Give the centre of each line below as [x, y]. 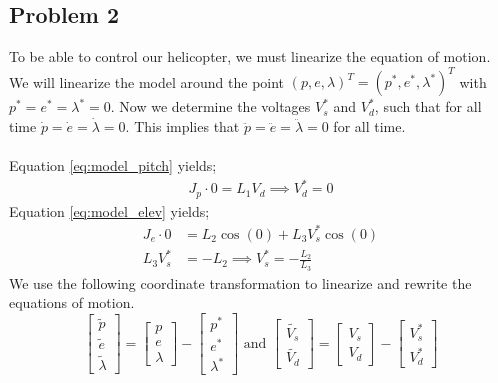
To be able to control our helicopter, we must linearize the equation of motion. [250, 56]
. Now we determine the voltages [210, 106]
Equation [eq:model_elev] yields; [109, 210]
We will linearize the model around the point [147, 81]
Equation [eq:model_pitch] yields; [113, 165]
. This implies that [182, 125]
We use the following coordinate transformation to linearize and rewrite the [240, 282]
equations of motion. [72, 302]
